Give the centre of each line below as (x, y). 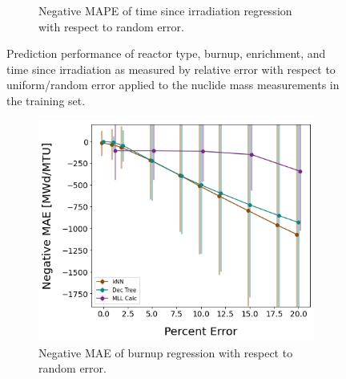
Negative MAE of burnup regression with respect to (166, 352)
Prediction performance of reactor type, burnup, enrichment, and (166, 53)
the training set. (46, 100)
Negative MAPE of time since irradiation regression (165, 10)
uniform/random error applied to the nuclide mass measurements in (173, 85)
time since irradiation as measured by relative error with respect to (171, 69)
